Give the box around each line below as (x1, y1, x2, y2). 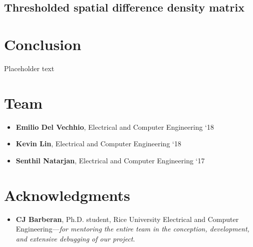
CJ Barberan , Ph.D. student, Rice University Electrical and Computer (16, 213, 239, 224)
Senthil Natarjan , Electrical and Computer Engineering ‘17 (16, 155, 205, 165)
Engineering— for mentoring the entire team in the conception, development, (16, 223, 249, 234)
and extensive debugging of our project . (16, 233, 135, 243)
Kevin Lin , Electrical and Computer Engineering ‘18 (16, 138, 181, 149)
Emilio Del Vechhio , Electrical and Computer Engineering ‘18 (16, 121, 214, 132)
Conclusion (4, 34, 82, 54)
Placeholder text (4, 63, 55, 73)
